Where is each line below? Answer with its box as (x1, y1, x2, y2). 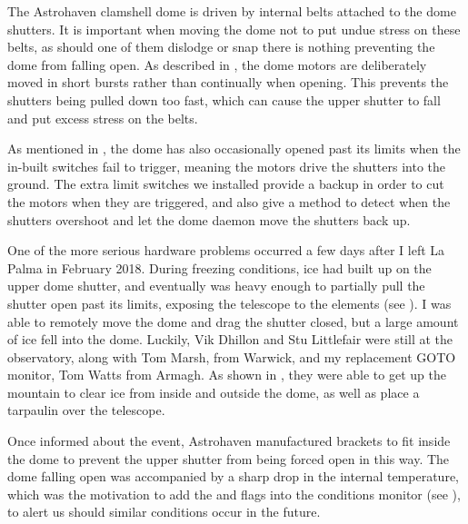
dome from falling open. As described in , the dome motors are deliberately (7, 54, 427, 74)
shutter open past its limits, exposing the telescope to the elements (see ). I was (7, 293, 452, 312)
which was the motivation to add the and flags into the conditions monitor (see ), (7, 484, 461, 503)
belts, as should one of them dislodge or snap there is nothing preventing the (7, 37, 435, 56)
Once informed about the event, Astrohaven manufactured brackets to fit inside (7, 431, 451, 450)
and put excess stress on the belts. (7, 108, 198, 127)
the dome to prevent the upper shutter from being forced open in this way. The (7, 449, 450, 468)
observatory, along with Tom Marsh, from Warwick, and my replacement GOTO (7, 347, 456, 366)
